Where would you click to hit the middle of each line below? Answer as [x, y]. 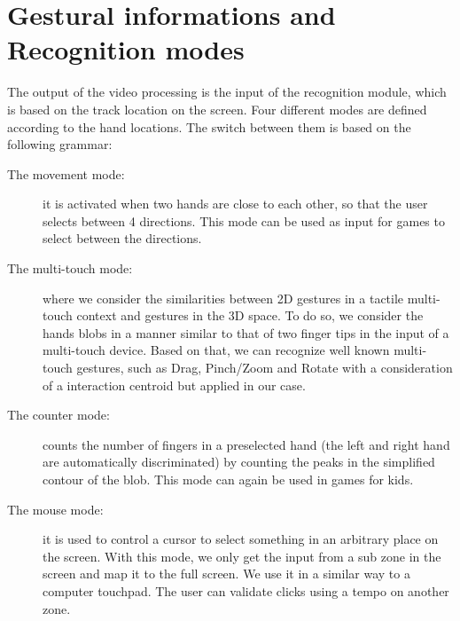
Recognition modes [126, 49]
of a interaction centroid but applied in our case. [174, 385]
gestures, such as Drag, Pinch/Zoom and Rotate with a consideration [265, 368]
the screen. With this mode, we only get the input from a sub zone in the [242, 556]
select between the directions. [122, 238]
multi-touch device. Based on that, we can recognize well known [216, 350]
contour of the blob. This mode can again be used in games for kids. [228, 479]
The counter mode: [58, 415]
